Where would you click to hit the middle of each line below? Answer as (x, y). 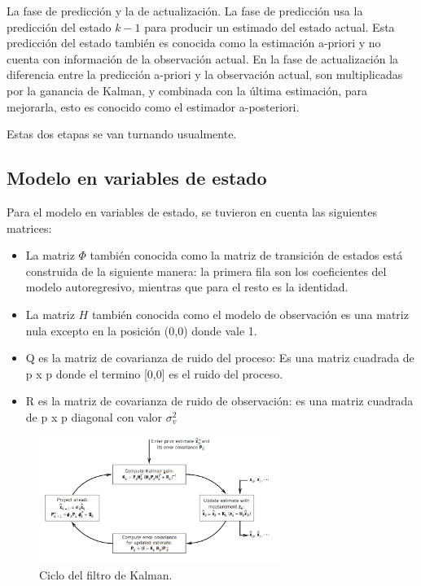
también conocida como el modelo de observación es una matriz (250, 314)
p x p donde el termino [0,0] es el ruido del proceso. (154, 373)
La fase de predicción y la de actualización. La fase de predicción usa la (185, 11)
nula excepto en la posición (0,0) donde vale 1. (141, 330)
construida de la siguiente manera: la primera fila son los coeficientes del (206, 271)
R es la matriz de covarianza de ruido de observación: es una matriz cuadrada (219, 401)
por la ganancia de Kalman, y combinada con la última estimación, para (187, 90)
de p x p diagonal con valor (94, 416)
